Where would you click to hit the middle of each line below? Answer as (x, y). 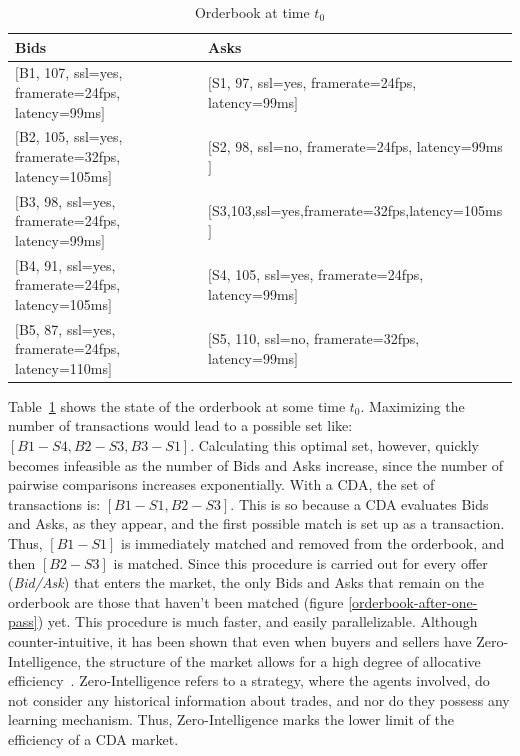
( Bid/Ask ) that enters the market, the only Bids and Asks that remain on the (246, 582)
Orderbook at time (252, 12)
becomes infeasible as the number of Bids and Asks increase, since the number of (256, 464)
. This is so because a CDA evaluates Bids (359, 503)
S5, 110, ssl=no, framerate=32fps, (315, 338)
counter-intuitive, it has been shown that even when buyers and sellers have (240, 640)
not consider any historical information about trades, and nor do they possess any (259, 699)
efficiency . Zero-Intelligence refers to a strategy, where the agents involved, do (249, 680)
